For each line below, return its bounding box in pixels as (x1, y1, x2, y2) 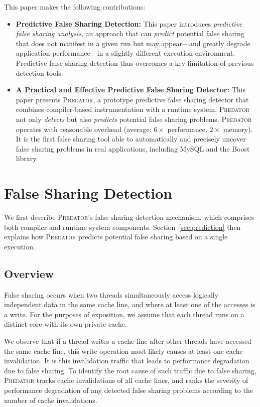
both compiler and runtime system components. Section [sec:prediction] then (4, 221, 241, 232)
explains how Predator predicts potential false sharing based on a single (4, 231, 228, 242)
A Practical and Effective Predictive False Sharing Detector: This (16, 84, 245, 95)
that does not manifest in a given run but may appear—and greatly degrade (16, 38, 250, 48)
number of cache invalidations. (4, 394, 97, 405)
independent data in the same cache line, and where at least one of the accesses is (4, 299, 255, 310)
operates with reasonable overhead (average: (16, 123, 152, 134)
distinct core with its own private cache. (4, 319, 127, 329)
